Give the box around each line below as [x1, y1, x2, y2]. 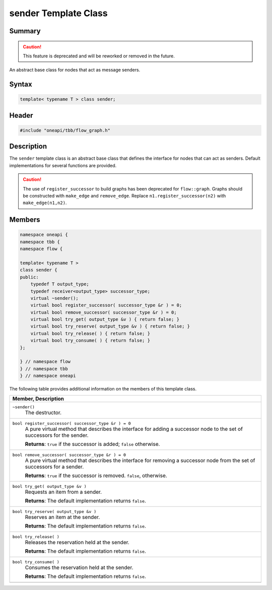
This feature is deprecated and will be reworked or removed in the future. [23, 53, 175, 59]
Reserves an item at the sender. [25, 513, 100, 520]
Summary [9, 27, 41, 35]
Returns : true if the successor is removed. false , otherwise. [25, 472, 167, 479]
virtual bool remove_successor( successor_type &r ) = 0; [30, 309, 177, 315]
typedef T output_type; [30, 281, 89, 287]
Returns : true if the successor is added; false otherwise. [25, 440, 160, 447]
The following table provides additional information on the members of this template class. [9, 386, 196, 392]
